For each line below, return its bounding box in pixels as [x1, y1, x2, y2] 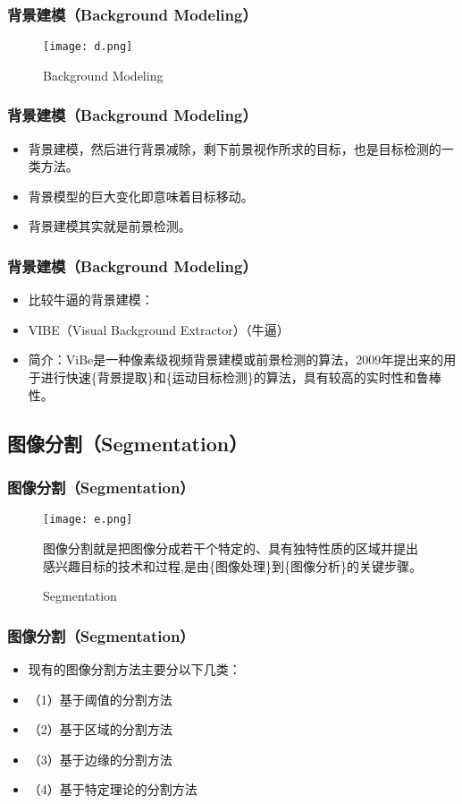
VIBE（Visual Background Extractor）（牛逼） [28, 320, 290, 338]
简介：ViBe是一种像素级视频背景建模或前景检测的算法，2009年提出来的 [28, 350, 444, 369]
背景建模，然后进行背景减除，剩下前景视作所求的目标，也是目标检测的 [28, 139, 441, 158]
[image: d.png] [43, 40, 133, 54]
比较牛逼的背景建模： [28, 290, 154, 309]
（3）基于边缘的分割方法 [28, 749, 172, 768]
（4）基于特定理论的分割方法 [28, 780, 197, 799]
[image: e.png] [43, 513, 133, 526]
